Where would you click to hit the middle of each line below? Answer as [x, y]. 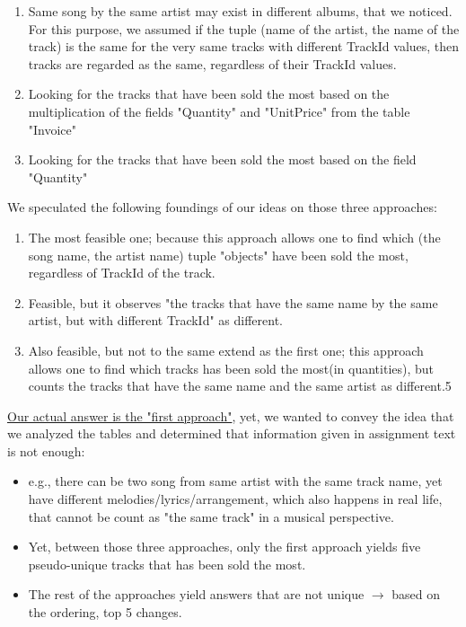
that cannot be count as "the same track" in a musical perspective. [211, 516]
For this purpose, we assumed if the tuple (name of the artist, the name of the [244, 28]
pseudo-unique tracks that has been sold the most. [167, 564]
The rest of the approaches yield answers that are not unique [196, 594]
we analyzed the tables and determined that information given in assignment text [232, 433]
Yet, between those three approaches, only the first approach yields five [224, 547]
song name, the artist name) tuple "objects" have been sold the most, [218, 255]
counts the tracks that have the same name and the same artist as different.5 [240, 386]
